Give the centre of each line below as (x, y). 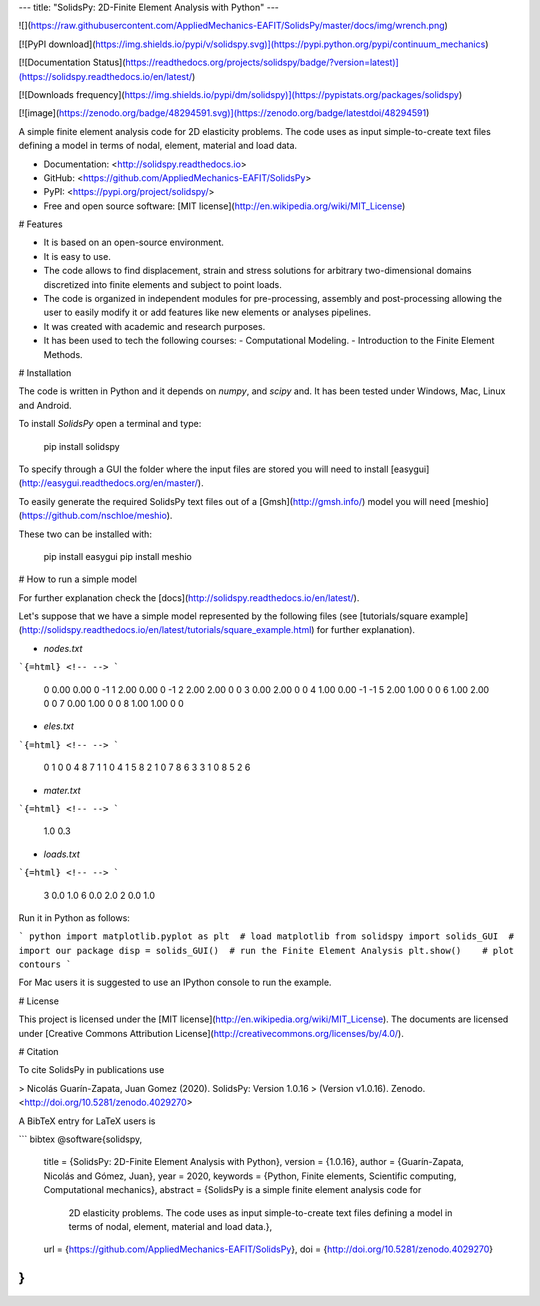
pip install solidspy (81, 446)
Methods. (63, 354)
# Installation (45, 372)
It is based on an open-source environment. (134, 242)
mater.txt (62, 790)
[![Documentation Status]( (72, 62)
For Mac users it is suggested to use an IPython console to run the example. (175, 982)
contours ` (45, 964)
